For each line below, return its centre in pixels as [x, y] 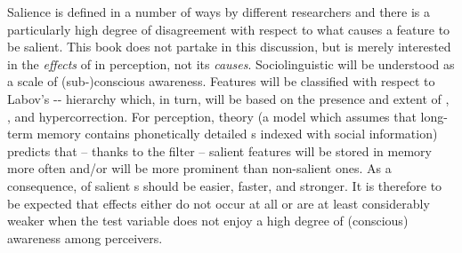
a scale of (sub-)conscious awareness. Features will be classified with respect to [221, 81]
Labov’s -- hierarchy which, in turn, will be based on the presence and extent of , [228, 98]
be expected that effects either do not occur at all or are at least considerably [219, 203]
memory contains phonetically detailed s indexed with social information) [237, 134]
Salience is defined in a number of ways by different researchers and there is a [219, 12]
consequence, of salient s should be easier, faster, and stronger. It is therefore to [225, 185]
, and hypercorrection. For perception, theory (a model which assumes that [212, 116]
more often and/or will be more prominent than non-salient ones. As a [199, 168]
